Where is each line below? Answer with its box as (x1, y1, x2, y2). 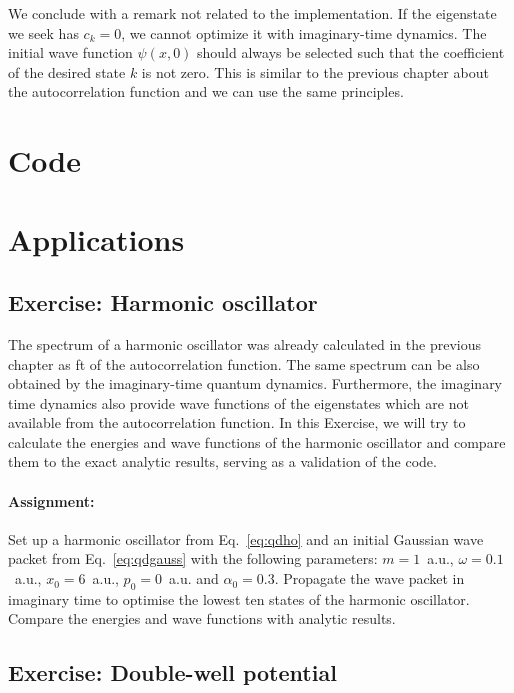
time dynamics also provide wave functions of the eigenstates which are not (8, 392, 469, 413)
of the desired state (8, 61, 126, 82)
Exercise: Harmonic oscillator (8, 287, 318, 318)
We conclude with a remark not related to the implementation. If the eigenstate (8, 3, 497, 23)
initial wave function (8, 42, 133, 63)
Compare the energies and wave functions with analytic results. (8, 608, 396, 629)
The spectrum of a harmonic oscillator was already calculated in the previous (8, 333, 481, 354)
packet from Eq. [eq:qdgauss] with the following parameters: (8, 548, 378, 569)
